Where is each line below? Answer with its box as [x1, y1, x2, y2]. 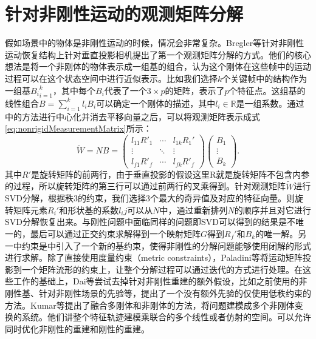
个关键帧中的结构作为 [222, 72, 307, 84]
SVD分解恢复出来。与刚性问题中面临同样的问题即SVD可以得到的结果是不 [5, 215, 295, 228]
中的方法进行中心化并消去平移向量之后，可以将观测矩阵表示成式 [5, 110, 260, 123]
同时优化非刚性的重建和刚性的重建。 [5, 322, 149, 335]
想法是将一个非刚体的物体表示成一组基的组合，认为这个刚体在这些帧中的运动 [5, 60, 311, 73]
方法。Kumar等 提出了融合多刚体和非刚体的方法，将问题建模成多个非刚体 [5, 298, 295, 311]
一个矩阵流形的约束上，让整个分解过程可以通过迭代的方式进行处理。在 [21, 263, 303, 275]
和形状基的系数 [59, 203, 119, 216]
